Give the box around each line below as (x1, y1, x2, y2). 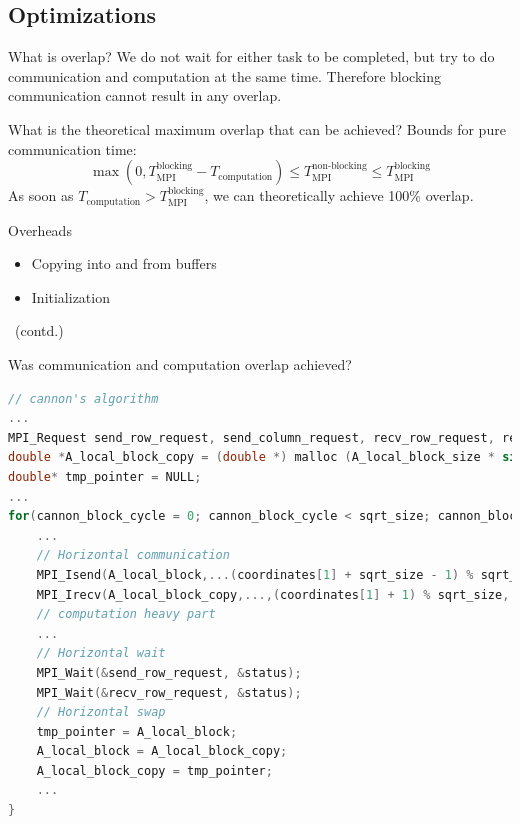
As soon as (8, 185, 74, 206)
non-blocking (312, 161, 367, 172)
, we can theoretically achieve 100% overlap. (204, 185, 474, 206)
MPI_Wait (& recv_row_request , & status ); (36, 685, 302, 700)
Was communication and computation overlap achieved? (8, 354, 352, 374)
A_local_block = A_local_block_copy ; (36, 744, 288, 759)
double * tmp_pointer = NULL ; (8, 469, 202, 484)
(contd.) (14, 320, 64, 341)
